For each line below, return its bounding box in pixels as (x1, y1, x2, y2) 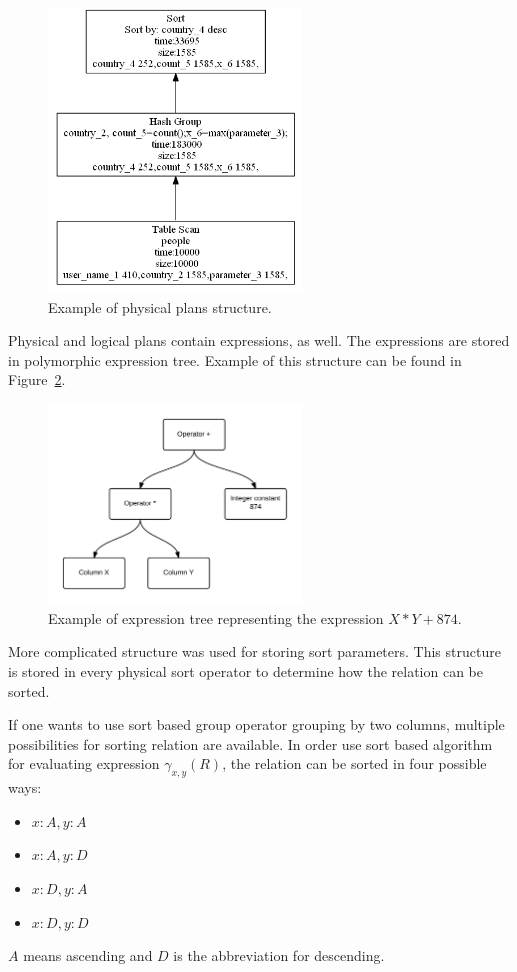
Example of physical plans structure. (48, 296, 272, 317)
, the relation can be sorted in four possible (222, 753, 487, 774)
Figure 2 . (8, 369, 66, 390)
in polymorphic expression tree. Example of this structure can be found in (8, 349, 462, 370)
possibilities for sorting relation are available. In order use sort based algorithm (8, 733, 493, 754)
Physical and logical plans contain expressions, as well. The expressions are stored (8, 330, 510, 351)
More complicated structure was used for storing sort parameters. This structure (8, 641, 501, 662)
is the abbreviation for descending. (173, 945, 385, 966)
